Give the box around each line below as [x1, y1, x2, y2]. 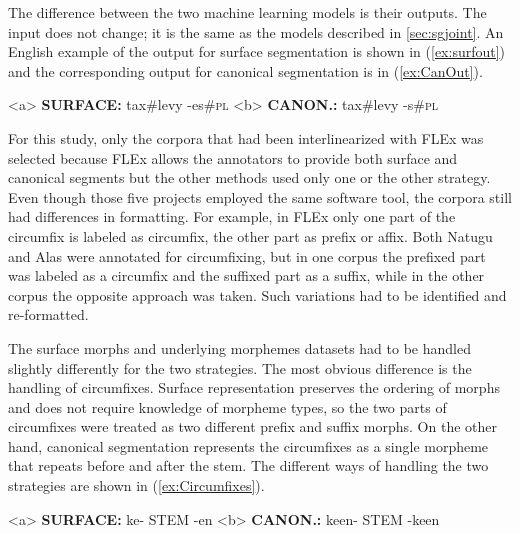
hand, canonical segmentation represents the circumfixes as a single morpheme [8, 435, 489, 456]
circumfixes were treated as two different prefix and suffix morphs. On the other [8, 416, 497, 437]
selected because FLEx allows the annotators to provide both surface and [8, 147, 458, 168]
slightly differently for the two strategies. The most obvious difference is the [8, 357, 472, 378]
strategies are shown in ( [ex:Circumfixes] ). [8, 475, 265, 496]
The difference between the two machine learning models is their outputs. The [8, 2, 487, 22]
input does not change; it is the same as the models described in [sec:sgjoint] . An [8, 21, 504, 42]
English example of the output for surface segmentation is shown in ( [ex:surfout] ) [8, 41, 506, 62]
